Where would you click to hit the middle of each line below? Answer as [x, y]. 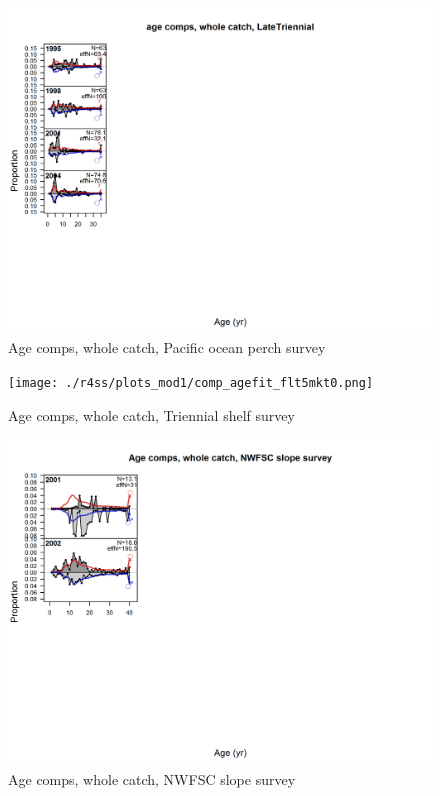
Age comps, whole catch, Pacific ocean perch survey [167, 347]
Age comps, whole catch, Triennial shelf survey [151, 414]
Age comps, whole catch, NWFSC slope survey [152, 778]
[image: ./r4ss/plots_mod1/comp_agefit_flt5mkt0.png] [191, 383]
